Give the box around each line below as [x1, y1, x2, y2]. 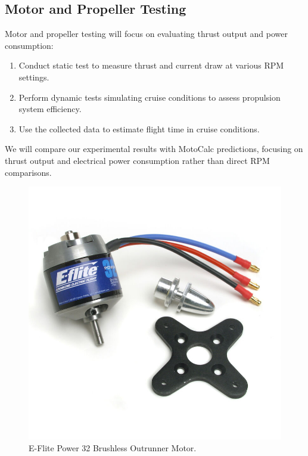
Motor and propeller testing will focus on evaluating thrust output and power [5, 27, 288, 40]
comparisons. [5, 166, 52, 178]
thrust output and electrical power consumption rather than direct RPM [5, 154, 270, 166]
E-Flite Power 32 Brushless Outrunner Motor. [29, 441, 197, 454]
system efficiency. [18, 103, 82, 115]
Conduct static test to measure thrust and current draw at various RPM [18, 59, 284, 72]
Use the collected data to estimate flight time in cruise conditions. [18, 122, 260, 135]
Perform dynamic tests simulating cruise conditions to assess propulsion [18, 91, 281, 103]
